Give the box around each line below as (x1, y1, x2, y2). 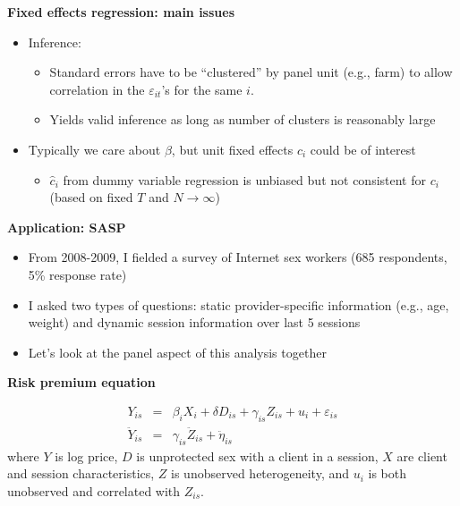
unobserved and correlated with (7, 481, 181, 500)
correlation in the (49, 80, 145, 98)
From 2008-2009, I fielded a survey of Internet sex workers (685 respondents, (28, 248, 447, 266)
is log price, (55, 446, 118, 465)
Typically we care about (28, 139, 161, 158)
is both (368, 464, 407, 483)
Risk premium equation (7, 373, 156, 392)
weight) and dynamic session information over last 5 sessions (28, 313, 361, 332)
